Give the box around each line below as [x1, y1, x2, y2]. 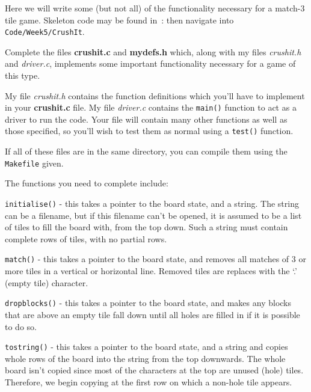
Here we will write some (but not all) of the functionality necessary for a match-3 [5, 2, 305, 14]
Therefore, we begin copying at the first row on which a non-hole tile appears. [5, 375, 292, 388]
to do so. [5, 320, 37, 332]
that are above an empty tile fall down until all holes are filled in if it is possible [5, 308, 300, 320]
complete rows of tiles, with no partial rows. [5, 232, 167, 245]
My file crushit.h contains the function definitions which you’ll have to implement [5, 89, 305, 102]
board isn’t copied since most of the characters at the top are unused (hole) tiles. [5, 364, 304, 376]
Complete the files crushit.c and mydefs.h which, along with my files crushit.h [5, 45, 301, 58]
